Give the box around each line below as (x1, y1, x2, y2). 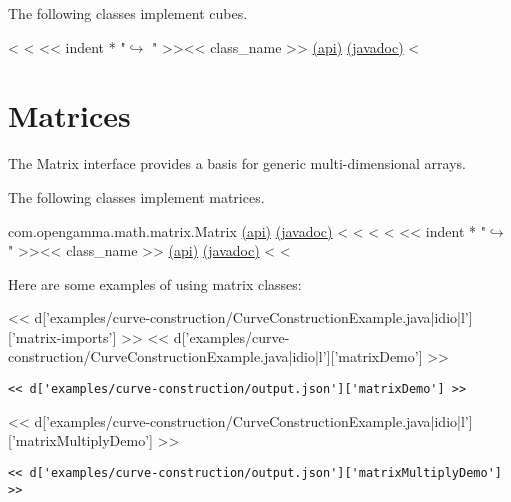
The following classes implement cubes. (8, 3, 248, 23)
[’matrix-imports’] (8, 326, 117, 347)
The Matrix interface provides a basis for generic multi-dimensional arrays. (8, 153, 466, 174)
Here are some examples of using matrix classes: (8, 273, 302, 294)
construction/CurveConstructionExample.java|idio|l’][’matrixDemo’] (8, 346, 423, 367)
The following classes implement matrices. (8, 186, 265, 207)
